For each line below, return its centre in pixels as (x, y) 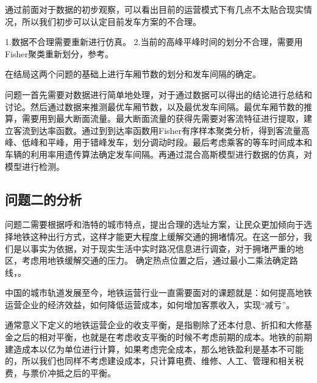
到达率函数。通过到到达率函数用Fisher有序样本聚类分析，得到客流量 (166, 130)
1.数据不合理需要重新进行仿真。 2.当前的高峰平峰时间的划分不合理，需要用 (154, 42)
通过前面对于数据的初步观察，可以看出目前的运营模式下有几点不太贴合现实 (154, 9)
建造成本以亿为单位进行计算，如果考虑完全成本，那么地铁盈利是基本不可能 (154, 349)
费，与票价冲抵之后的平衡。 (60, 372)
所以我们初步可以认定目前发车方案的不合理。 (111, 21)
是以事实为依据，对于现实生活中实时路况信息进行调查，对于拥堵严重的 (154, 248)
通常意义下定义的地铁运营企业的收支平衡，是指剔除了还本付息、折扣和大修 (154, 325)
